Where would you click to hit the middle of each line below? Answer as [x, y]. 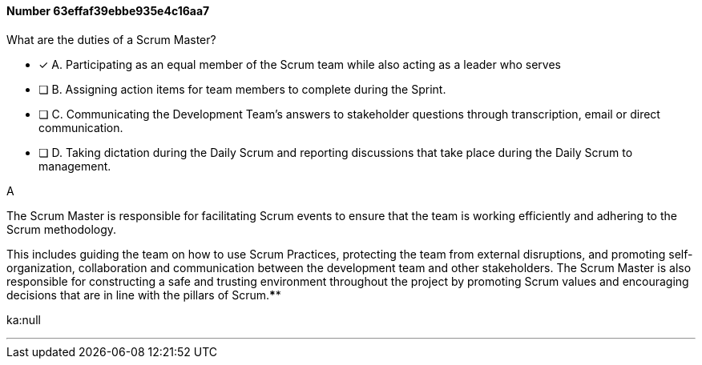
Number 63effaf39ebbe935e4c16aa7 [108, 11]
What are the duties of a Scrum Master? [111, 39]
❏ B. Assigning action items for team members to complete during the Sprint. [242, 89]
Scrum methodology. [62, 229]
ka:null [24, 319]
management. [75, 166]
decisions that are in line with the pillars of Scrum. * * [144, 295]
